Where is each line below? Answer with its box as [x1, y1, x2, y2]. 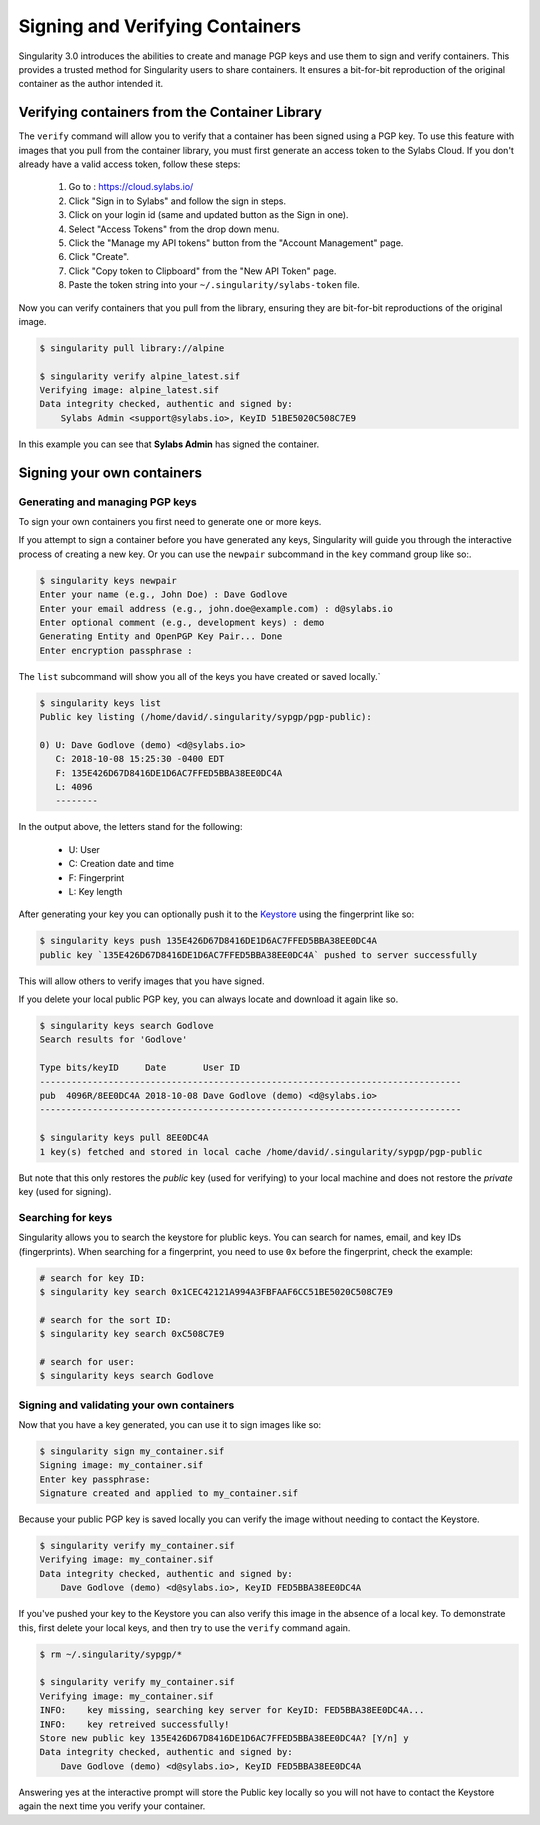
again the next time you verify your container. [18, 1800, 206, 1812]
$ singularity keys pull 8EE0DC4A [39, 1132, 209, 1144]
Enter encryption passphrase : [39, 645, 194, 656]
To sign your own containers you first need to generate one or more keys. [18, 516, 322, 527]
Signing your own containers [18, 464, 202, 481]
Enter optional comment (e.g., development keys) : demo [39, 616, 325, 628]
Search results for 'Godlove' [39, 1034, 188, 1045]
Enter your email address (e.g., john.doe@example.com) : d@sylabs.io [39, 603, 394, 614]
